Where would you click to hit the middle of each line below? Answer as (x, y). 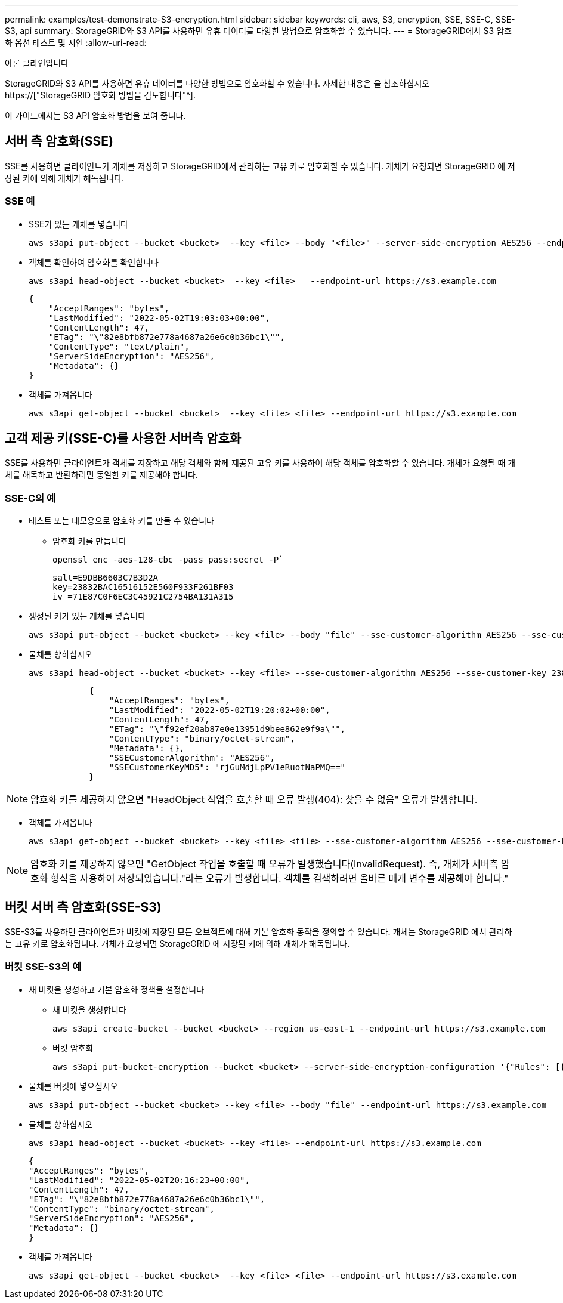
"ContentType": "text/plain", (119, 346)
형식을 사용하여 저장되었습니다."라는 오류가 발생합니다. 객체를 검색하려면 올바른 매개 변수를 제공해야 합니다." (280, 879)
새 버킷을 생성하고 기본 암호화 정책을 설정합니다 (117, 989)
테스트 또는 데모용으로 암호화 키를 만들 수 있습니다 (121, 521)
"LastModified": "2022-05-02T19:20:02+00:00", (219, 710)
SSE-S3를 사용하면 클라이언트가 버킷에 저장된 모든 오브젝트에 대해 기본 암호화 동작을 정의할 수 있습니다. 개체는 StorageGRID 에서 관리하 (259, 932)
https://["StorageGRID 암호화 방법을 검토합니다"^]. (100, 95)
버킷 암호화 (73, 1048)
